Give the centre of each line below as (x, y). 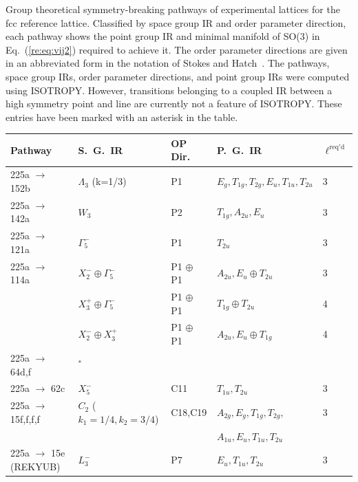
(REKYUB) (35, 467)
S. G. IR (101, 150)
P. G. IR (239, 150)
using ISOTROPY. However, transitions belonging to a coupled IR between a (169, 90)
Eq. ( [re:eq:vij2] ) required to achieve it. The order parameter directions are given (177, 49)
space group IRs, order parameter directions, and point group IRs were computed (178, 76)
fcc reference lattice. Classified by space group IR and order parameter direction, (176, 22)
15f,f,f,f (25, 418)
